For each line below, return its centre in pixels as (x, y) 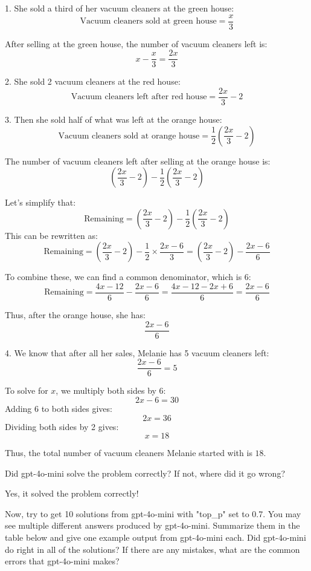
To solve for (27, 390)
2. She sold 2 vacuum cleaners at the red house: (93, 81)
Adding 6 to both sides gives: (59, 408)
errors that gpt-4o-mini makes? (62, 561)
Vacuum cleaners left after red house (139, 97)
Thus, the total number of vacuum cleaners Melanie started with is (129, 453)
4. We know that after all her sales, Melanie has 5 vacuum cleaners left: (137, 352)
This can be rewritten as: (51, 235)
